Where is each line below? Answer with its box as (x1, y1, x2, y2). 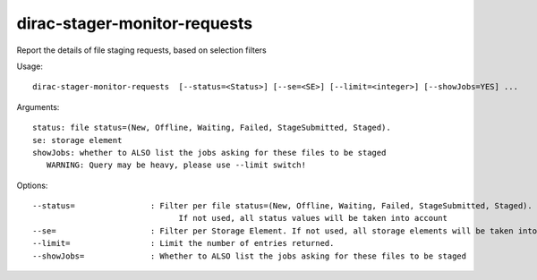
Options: (16, 180, 48, 191)
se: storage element (32, 135, 123, 145)
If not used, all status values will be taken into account (178, 213, 447, 224)
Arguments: (16, 101, 60, 112)
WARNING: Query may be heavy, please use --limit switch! (46, 160, 306, 170)
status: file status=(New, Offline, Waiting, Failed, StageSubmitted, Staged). (32, 123, 391, 133)
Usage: (16, 61, 44, 72)
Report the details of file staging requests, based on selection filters (16, 45, 268, 55)
